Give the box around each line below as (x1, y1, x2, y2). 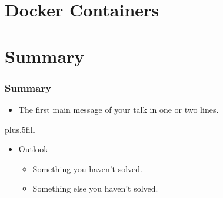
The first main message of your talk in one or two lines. (18, 103, 219, 115)
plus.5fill (5, 123, 35, 135)
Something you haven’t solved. (32, 162, 142, 174)
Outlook (18, 143, 48, 155)
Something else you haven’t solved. (32, 182, 158, 194)
